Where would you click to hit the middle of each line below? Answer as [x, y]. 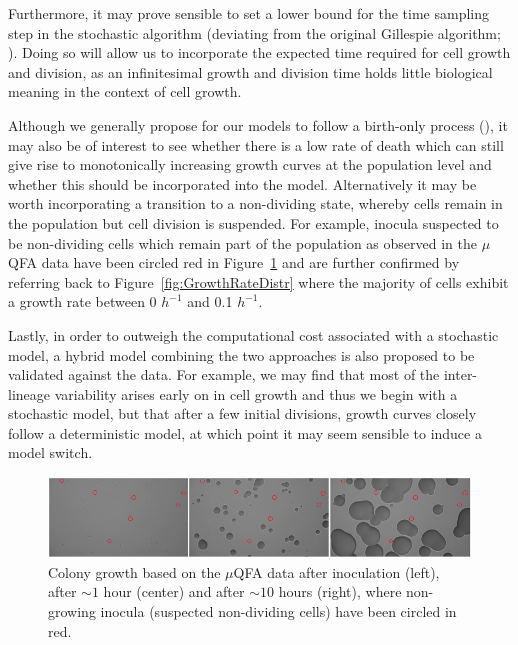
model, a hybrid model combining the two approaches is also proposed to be [241, 354]
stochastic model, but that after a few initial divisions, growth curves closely [242, 413]
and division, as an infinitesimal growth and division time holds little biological [250, 71]
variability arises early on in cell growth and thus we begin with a [256, 393]
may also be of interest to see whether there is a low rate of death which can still [256, 144]
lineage [29, 393]
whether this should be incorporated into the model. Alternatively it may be [242, 183]
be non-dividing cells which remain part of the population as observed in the [242, 242]
